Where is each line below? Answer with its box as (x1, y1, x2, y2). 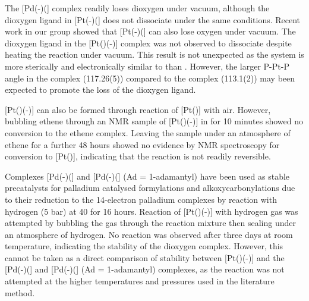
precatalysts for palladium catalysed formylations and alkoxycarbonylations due (5, 181, 295, 194)
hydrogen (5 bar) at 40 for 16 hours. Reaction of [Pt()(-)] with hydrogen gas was (5, 205, 298, 217)
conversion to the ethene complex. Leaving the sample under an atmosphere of (5, 126, 291, 139)
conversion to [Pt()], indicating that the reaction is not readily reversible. (5, 150, 271, 162)
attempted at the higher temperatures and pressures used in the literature (5, 275, 275, 287)
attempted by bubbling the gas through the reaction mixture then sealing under (5, 217, 296, 229)
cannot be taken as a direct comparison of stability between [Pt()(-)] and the (5, 251, 285, 264)
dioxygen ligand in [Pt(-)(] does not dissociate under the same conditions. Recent (5, 13, 301, 26)
